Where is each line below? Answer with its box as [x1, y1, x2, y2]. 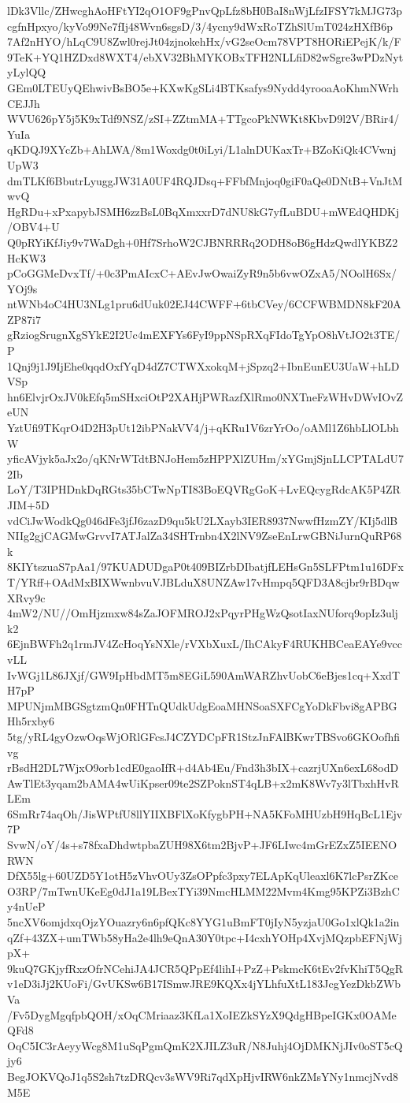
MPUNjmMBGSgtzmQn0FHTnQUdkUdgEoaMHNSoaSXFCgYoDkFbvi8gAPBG [7, 697, 397, 714]
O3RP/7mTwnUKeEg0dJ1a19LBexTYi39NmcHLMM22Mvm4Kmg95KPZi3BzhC [7, 882, 400, 899]
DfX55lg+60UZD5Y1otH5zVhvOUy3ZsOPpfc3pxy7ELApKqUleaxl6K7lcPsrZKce [7, 867, 398, 884]
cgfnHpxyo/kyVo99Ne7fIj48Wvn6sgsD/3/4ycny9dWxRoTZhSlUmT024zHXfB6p [7, 17, 393, 34]
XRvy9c [7, 589, 46, 606]
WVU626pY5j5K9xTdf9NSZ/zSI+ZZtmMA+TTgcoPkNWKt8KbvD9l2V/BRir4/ [7, 110, 400, 127]
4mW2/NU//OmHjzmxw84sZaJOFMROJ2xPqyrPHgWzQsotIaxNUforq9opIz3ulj [7, 605, 398, 621]
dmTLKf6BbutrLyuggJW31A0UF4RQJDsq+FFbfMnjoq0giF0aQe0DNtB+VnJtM [7, 172, 403, 188]
